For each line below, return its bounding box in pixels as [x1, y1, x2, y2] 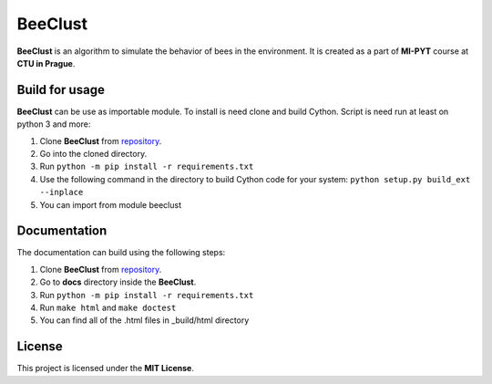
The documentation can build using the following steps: [16, 247, 226, 258]
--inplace [39, 187, 84, 198]
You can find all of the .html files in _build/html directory [39, 315, 250, 326]
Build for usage [16, 82, 105, 98]
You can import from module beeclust [39, 199, 182, 210]
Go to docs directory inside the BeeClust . [39, 276, 197, 287]
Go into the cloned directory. [39, 149, 148, 160]
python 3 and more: [16, 119, 91, 130]
